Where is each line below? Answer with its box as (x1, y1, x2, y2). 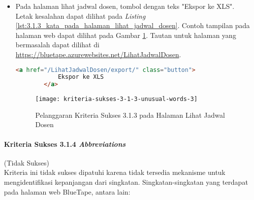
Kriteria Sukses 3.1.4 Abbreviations (4, 138, 126, 149)
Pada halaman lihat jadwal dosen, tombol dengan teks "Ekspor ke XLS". (15, 1, 234, 11)
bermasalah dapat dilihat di (15, 39, 99, 50)
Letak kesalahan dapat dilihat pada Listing (15, 10, 146, 21)
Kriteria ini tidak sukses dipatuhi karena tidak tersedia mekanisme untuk (4, 167, 225, 177)
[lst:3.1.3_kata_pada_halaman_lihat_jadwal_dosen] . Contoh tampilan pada (15, 20, 250, 31)
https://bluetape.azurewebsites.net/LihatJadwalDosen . (15, 49, 181, 59)
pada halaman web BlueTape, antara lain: (4, 186, 130, 197)
